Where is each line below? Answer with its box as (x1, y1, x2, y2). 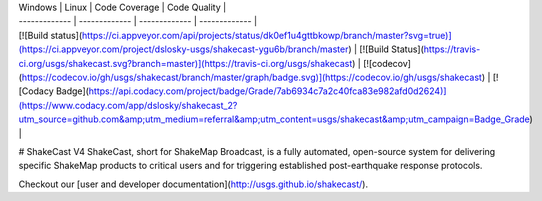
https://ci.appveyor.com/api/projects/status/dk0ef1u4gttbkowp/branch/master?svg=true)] (81, 29, 452, 41)
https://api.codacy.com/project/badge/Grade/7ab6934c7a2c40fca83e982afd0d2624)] (88, 85, 447, 97)
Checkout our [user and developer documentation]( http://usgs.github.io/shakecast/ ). (18, 178, 369, 190)
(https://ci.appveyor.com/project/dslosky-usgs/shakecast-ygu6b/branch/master (18, 43, 349, 55)
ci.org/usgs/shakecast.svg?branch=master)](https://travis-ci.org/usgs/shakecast (18, 57, 353, 69)
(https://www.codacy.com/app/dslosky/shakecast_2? (18, 99, 238, 111)
